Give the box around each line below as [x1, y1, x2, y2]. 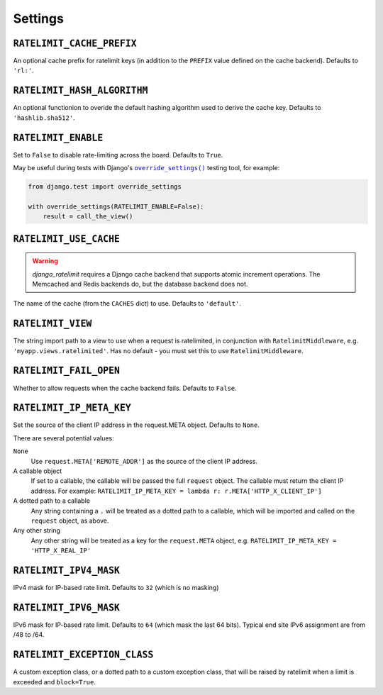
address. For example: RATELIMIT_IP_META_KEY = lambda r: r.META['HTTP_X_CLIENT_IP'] [30, 486, 322, 495]
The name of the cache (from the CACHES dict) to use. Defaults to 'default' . [13, 299, 241, 308]
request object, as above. [30, 516, 109, 525]
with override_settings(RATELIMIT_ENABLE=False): [28, 202, 204, 211]
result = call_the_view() [43, 213, 133, 221]
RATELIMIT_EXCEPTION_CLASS [13, 649, 154, 661]
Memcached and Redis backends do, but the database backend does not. [32, 279, 248, 288]
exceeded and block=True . [13, 677, 96, 686]
